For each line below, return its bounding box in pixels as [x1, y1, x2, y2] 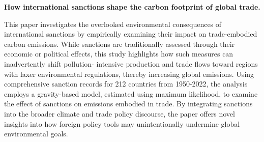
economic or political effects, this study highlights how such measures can [4, 48, 233, 59]
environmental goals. [4, 128, 68, 139]
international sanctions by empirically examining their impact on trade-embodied [4, 29, 257, 39]
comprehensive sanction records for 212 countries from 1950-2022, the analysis [4, 78, 248, 89]
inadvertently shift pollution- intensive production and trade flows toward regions [4, 58, 258, 69]
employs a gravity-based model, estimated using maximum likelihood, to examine [4, 88, 258, 99]
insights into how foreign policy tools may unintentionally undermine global [4, 118, 240, 129]
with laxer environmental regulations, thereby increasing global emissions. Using [4, 68, 254, 79]
